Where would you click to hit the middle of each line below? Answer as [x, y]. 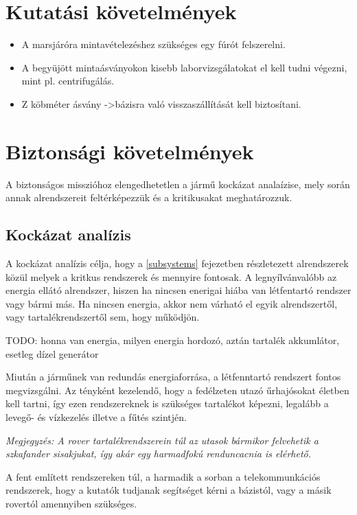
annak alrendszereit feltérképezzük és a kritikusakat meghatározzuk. [149, 197]
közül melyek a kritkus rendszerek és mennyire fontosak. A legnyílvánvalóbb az [171, 276]
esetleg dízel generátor [52, 353]
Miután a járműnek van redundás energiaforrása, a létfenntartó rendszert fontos [173, 377]
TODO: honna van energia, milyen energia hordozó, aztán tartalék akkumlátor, [173, 340]
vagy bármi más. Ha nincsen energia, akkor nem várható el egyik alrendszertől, [172, 303]
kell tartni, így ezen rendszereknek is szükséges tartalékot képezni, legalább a [167, 403]
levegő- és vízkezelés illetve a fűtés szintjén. [96, 416]
